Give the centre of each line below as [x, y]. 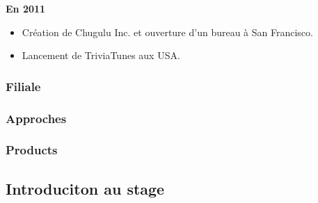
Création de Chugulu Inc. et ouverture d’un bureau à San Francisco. [167, 32]
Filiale [23, 86]
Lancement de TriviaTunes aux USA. [101, 55]
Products [32, 150]
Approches [36, 118]
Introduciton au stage [85, 188]
